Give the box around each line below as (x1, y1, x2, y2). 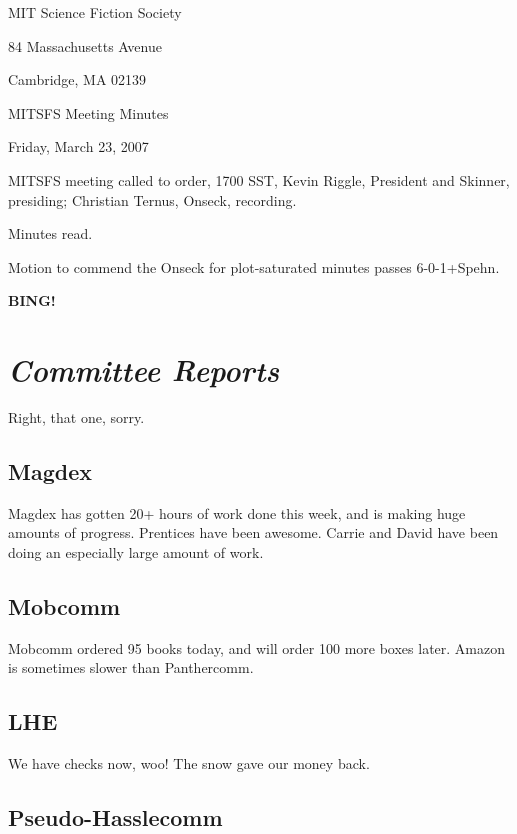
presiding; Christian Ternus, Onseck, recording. (8, 189, 297, 210)
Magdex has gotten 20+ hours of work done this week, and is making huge (8, 502, 466, 523)
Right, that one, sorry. (8, 407, 145, 428)
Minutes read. (8, 223, 93, 244)
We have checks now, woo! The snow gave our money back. (8, 753, 370, 774)
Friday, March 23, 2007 (8, 136, 149, 157)
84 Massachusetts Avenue (8, 35, 162, 56)
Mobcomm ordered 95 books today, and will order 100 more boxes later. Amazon (8, 637, 505, 658)
